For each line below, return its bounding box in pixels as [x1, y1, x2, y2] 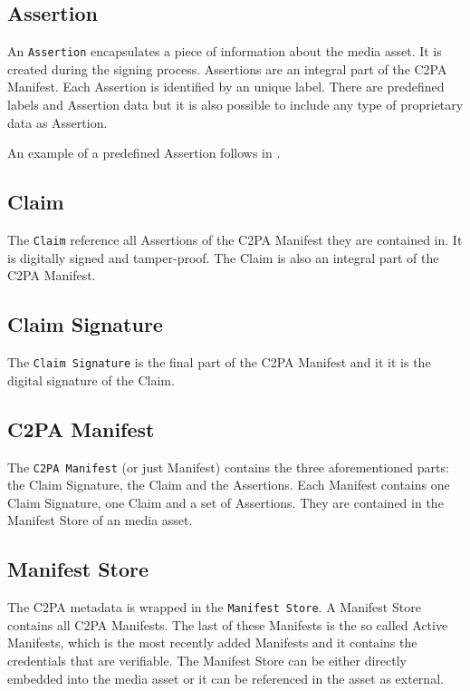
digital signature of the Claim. [7, 370, 175, 389]
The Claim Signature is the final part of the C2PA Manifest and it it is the [7, 353, 431, 372]
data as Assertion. [7, 112, 108, 131]
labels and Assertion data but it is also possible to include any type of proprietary [7, 95, 464, 114]
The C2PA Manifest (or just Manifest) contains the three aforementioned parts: [7, 457, 449, 476]
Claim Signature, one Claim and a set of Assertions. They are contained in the [7, 492, 444, 511]
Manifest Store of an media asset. [7, 511, 193, 530]
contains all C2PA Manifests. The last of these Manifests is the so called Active [7, 615, 448, 634]
